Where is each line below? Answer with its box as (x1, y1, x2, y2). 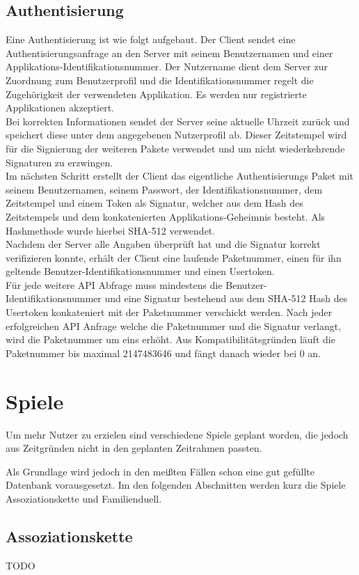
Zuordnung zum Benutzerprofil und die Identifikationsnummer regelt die (6, 72, 314, 87)
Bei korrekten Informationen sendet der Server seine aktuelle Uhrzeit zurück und (6, 113, 350, 128)
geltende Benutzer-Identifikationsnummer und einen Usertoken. (6, 264, 275, 278)
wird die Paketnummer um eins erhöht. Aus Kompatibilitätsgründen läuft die (6, 332, 335, 347)
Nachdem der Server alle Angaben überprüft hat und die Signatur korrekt (6, 237, 321, 251)
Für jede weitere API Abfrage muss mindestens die (6, 277, 223, 292)
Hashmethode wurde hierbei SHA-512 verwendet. (6, 223, 216, 237)
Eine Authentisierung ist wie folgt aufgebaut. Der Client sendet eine (6, 32, 296, 47)
